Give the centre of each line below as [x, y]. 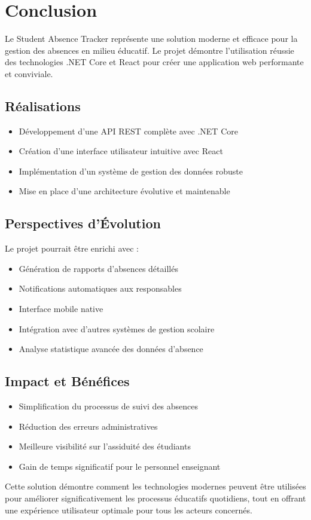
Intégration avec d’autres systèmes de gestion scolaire [117, 328]
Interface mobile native [61, 309]
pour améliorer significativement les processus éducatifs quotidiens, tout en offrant [155, 498]
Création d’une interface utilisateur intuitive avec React [121, 151]
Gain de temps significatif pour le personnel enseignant [120, 466]
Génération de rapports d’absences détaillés [98, 268]
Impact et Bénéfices [67, 381]
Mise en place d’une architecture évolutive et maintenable [124, 191]
